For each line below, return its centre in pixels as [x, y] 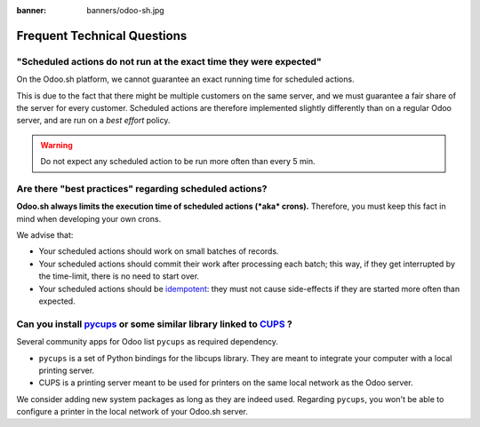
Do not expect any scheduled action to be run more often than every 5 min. [178, 162]
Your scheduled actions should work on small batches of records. [159, 251]
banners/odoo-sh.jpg [125, 10]
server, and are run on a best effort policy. [93, 121]
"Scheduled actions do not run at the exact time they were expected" [169, 61]
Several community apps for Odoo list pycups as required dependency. [148, 342]
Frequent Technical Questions [102, 36]
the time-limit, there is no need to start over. [119, 276]
